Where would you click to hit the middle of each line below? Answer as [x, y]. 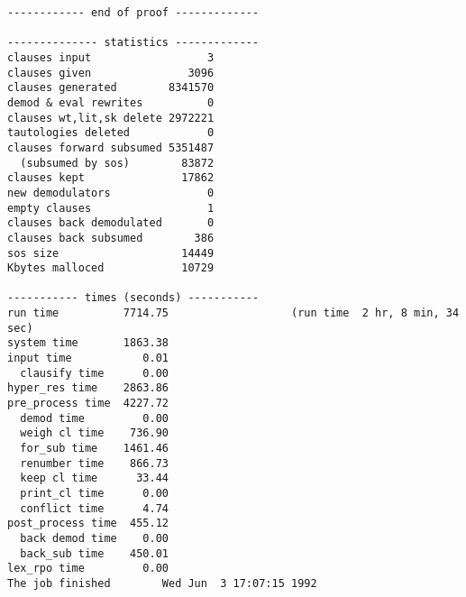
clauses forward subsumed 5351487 [111, 147]
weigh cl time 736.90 [94, 433]
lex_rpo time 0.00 [88, 569]
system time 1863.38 [88, 343]
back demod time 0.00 [94, 538]
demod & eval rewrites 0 [111, 102]
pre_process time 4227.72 [88, 404]
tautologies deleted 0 [111, 133]
